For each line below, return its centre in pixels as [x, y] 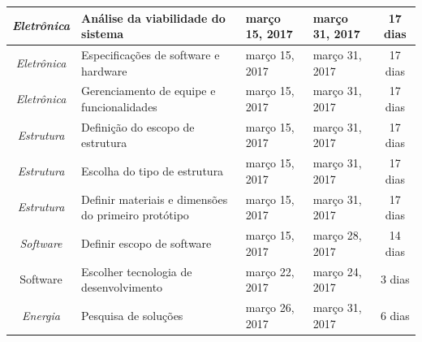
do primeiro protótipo [135, 215]
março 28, [337, 235]
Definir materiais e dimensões [155, 199]
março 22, [270, 271]
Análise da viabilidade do [153, 17]
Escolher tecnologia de [137, 271]
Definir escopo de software [146, 242]
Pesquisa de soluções [132, 315]
